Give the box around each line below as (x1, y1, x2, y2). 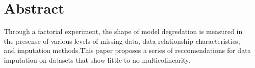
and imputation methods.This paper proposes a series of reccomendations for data (4, 45, 251, 55)
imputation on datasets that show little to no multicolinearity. (4, 54, 191, 65)
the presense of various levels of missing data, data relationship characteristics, (4, 35, 240, 46)
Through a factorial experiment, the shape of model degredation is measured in (4, 26, 243, 36)
